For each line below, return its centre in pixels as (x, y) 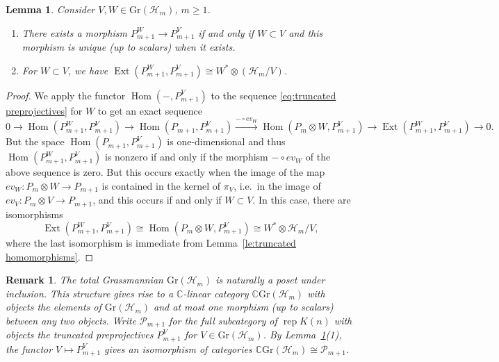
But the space (35, 141)
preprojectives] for (44, 110)
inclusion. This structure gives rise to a (90, 293)
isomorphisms (34, 214)
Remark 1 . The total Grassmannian (84, 280)
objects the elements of (54, 307)
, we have (88, 70)
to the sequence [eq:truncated (273, 95)
